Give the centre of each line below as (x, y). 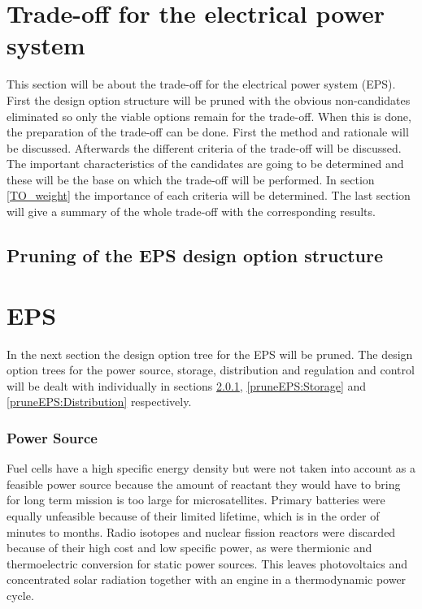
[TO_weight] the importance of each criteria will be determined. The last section (209, 195)
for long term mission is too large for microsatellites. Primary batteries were (196, 500)
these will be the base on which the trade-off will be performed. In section (191, 179)
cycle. (20, 595)
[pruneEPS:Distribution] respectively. (99, 402)
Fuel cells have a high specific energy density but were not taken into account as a (211, 468)
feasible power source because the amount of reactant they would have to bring (204, 484)
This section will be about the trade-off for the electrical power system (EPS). (201, 84)
